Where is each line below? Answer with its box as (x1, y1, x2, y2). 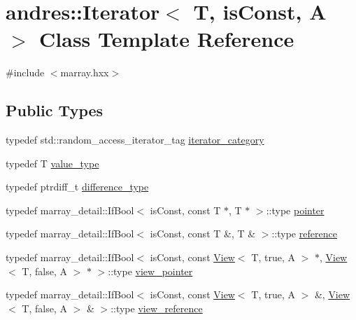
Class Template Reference (39, 25, 294, 53)
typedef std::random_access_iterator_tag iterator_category (6, 132, 264, 147)
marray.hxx (60, 65, 109, 80)
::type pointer (266, 202, 325, 217)
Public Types (6, 99, 104, 121)
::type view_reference (111, 300, 203, 315)
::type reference (271, 226, 337, 241)
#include (6, 65, 45, 80)
